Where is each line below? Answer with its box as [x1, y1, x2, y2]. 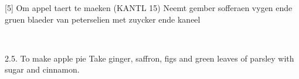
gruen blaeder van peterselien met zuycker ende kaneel [5, 13, 201, 25]
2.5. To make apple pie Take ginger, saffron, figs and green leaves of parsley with [5, 52, 294, 64]
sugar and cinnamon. [5, 63, 80, 76]
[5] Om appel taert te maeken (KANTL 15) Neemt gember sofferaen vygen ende [5, 2, 293, 13]
